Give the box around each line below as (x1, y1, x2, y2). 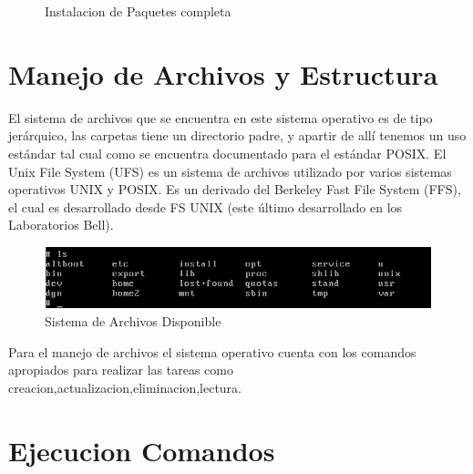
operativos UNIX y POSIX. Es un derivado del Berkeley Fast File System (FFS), (8, 180, 461, 199)
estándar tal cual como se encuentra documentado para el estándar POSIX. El (8, 143, 447, 162)
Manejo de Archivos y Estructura (8, 55, 438, 92)
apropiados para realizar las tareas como (8, 360, 233, 379)
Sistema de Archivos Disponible (45, 312, 221, 331)
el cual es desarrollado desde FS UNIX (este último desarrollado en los (8, 197, 403, 216)
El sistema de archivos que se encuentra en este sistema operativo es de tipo (8, 108, 433, 127)
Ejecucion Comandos (8, 431, 275, 469)
